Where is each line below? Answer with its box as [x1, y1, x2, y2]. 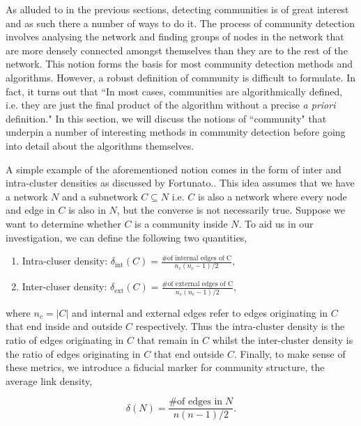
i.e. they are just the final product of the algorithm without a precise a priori [6, 97, 336, 112]
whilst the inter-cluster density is [212, 333, 353, 347]
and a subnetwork [61, 189, 138, 203]
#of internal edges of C [161, 254, 232, 262]
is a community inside [135, 216, 228, 230]
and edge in [6, 203, 55, 217]
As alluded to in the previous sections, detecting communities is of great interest [6, 2, 349, 16]
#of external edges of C [162, 281, 233, 288]
